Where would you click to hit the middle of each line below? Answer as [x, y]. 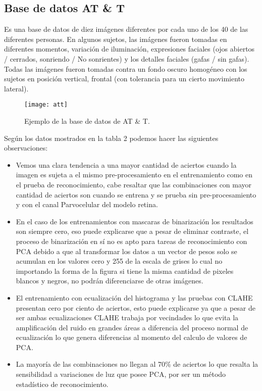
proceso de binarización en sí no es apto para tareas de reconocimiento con [132, 241]
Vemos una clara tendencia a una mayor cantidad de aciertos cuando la [126, 164]
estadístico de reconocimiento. [62, 384]
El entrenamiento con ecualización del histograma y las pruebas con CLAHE [134, 297]
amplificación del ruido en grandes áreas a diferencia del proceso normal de [132, 327]
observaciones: [26, 148]
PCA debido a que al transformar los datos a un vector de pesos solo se [126, 251]
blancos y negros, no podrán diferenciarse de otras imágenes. [110, 281]
